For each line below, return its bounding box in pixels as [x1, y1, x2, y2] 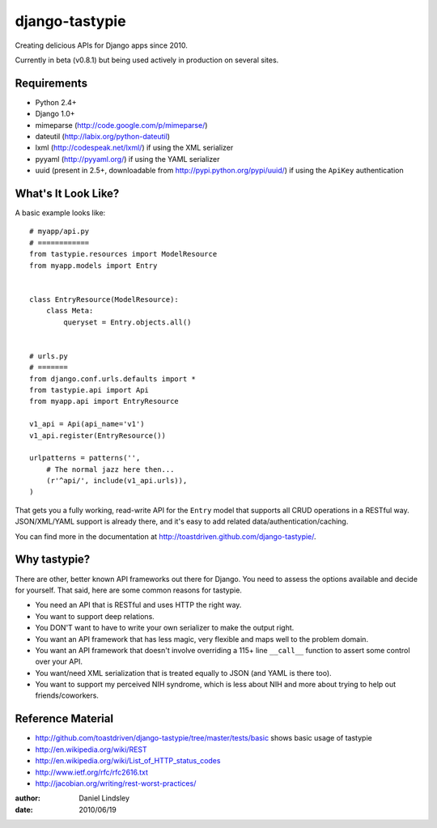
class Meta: [45, 306, 94, 316]
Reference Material [15, 712, 113, 726]
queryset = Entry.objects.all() [63, 317, 192, 327]
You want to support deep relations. [35, 611, 155, 621]
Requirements [15, 76, 88, 90]
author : [15, 793, 40, 803]
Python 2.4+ [35, 97, 77, 107]
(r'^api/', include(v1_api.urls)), [45, 476, 188, 486]
